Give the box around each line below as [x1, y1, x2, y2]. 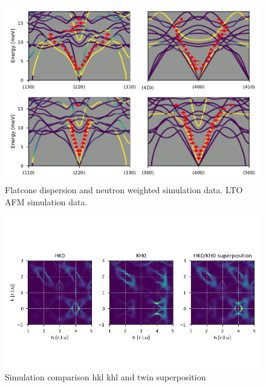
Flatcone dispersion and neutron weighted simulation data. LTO [5, 184, 243, 196]
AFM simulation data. [5, 195, 88, 208]
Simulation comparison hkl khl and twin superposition [5, 371, 206, 383]
